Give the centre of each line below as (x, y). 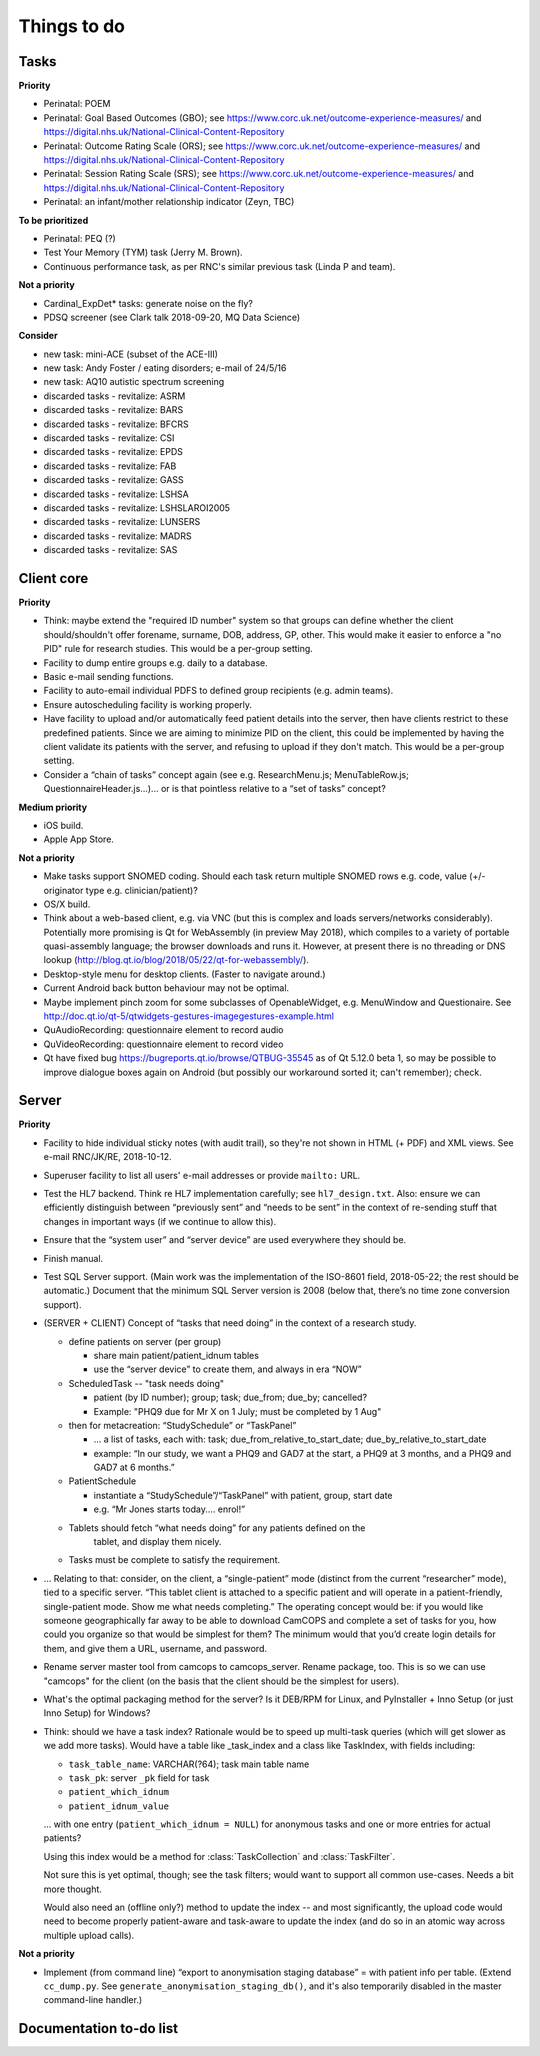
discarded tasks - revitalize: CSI (109, 438)
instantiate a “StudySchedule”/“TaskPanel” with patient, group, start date (243, 1495)
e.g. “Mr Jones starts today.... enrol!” (169, 1509)
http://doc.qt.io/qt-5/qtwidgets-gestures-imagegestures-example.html (189, 1016)
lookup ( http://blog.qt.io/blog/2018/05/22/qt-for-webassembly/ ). (176, 960)
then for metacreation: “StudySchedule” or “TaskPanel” (182, 1425)
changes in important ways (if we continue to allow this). (160, 1221)
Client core (53, 578)
